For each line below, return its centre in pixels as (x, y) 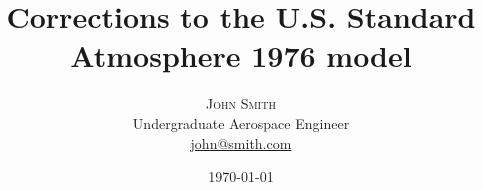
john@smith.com (241, 142)
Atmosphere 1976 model (241, 55)
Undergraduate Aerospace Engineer (241, 122)
